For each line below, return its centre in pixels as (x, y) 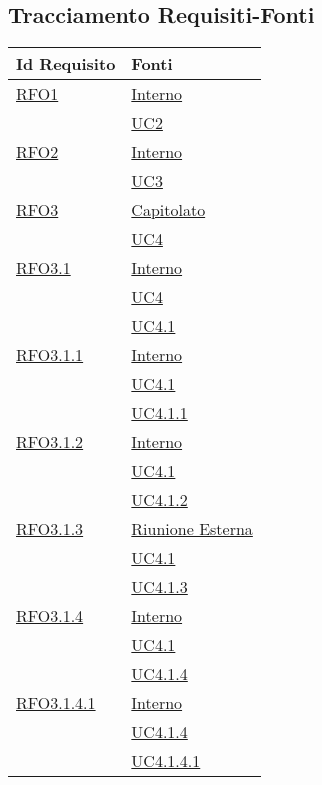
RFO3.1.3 (50, 529)
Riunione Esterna (192, 529)
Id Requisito (66, 64)
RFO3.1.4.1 (56, 703)
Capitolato (168, 210)
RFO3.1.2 (50, 442)
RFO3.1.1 (50, 355)
